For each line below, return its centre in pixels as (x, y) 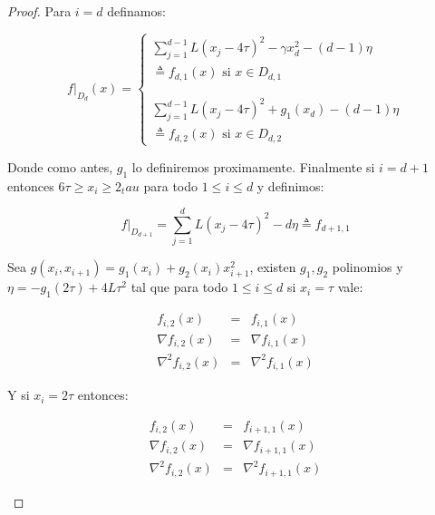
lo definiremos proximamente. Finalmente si (253, 166)
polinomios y (367, 267)
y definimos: (290, 185)
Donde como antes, (60, 166)
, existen (273, 267)
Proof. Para (39, 11)
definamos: (136, 11)
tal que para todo (179, 287)
